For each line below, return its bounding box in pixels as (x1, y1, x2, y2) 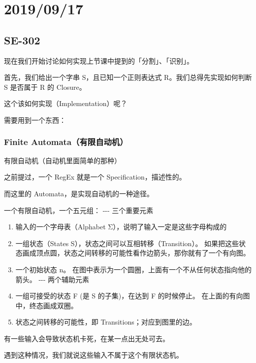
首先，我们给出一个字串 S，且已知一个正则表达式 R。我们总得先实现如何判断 (4, 72, 252, 82)
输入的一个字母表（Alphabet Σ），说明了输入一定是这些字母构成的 (15, 221, 227, 232)
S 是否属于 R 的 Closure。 (4, 81, 86, 92)
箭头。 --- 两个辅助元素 (15, 274, 90, 284)
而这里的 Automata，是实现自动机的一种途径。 (4, 188, 154, 198)
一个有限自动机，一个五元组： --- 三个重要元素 (4, 205, 154, 215)
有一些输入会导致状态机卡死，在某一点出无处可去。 (4, 333, 169, 343)
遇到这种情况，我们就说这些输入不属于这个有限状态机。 (4, 350, 183, 360)
